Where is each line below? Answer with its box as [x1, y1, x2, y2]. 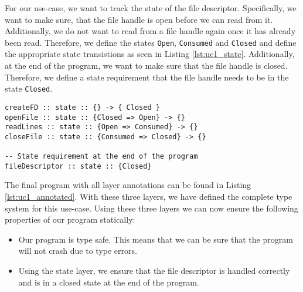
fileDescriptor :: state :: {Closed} [5, 162, 152, 170]
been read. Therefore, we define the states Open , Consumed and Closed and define [5, 36, 297, 48]
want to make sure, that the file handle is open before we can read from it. [5, 13, 273, 25]
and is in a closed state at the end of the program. [18, 276, 199, 288]
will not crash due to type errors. [18, 244, 137, 257]
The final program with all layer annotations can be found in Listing [5, 179, 251, 191]
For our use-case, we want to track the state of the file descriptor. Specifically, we [5, 2, 297, 14]
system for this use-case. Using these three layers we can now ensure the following [5, 202, 298, 214]
